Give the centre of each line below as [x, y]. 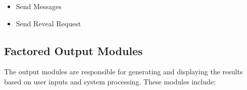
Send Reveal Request [48, 23]
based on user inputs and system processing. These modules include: [110, 81]
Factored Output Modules [73, 50]
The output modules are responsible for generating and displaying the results [124, 72]
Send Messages [39, 6]
